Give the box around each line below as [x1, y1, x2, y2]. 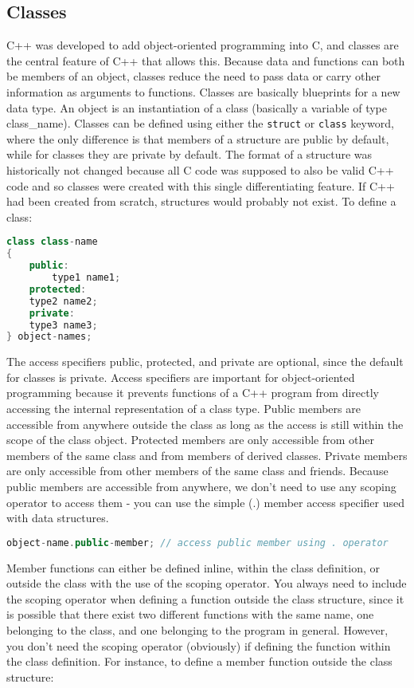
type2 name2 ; [29, 295, 98, 307]
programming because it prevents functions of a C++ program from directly [6, 384, 379, 401]
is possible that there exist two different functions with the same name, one [6, 606, 374, 623]
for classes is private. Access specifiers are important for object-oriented [6, 368, 355, 385]
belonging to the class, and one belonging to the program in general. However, [6, 622, 389, 639]
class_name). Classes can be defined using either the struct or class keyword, [6, 115, 394, 132]
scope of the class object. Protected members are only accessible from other [6, 431, 374, 448]
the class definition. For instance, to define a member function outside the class [6, 653, 393, 670]
